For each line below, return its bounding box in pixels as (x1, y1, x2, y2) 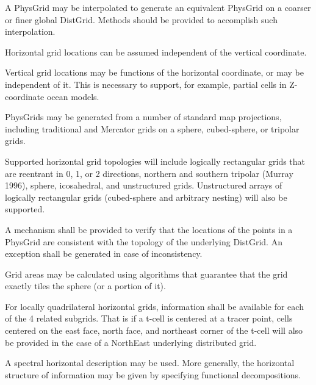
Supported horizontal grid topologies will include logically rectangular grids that (5, 154, 306, 167)
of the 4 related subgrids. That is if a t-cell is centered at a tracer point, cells (5, 312, 293, 325)
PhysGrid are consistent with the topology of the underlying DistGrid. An (5, 235, 282, 248)
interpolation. (5, 25, 56, 38)
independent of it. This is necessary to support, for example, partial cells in (5, 77, 287, 90)
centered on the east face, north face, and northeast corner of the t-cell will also (5, 324, 303, 337)
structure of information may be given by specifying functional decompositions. (5, 368, 301, 381)
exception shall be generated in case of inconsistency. (5, 247, 203, 260)
